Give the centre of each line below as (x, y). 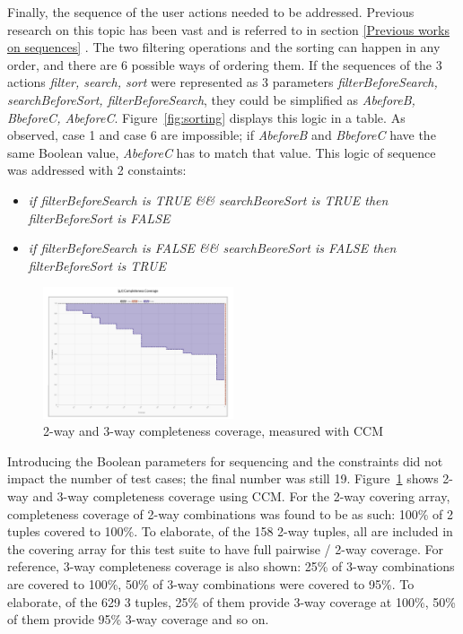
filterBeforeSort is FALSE (99, 217)
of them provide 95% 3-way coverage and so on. (138, 619)
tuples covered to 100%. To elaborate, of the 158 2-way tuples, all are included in (230, 531)
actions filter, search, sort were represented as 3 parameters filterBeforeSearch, (223, 82)
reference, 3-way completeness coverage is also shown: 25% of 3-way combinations (231, 566)
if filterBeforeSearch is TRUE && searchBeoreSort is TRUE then (208, 200)
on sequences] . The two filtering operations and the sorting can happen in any (224, 47)
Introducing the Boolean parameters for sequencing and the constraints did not (225, 460)
